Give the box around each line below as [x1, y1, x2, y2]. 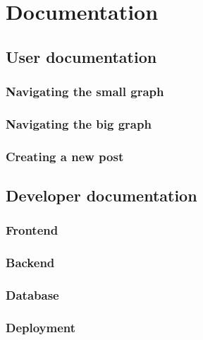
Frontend [6, 221, 59, 239]
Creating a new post [6, 147, 124, 165]
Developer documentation [6, 184, 197, 206]
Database [6, 286, 59, 304]
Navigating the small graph [6, 83, 164, 100]
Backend [6, 254, 55, 271]
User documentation [6, 45, 157, 67]
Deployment [6, 318, 76, 336]
